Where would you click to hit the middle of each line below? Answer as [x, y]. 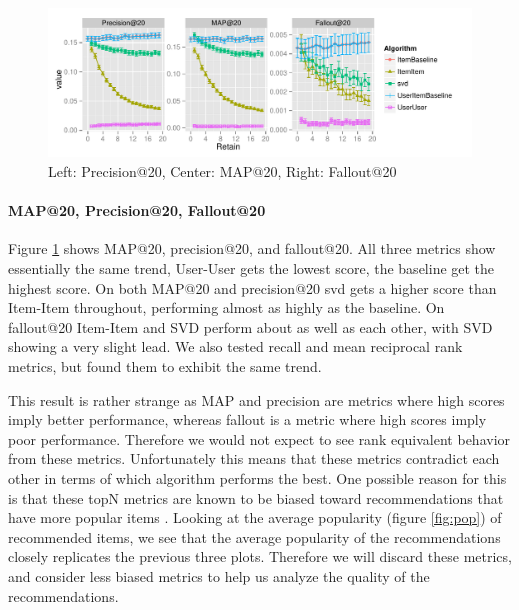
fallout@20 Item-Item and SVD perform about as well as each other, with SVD [250, 326]
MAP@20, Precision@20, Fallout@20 [137, 210]
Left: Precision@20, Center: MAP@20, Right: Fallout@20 [222, 171]
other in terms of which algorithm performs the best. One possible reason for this [257, 477]
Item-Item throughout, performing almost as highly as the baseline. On [226, 307]
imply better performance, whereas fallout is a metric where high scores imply [247, 419]
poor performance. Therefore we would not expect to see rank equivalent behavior [259, 438]
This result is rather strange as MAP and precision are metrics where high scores [256, 399]
